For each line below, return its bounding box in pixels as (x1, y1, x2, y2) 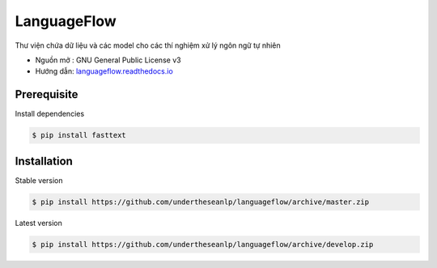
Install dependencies (15, 109, 85, 119)
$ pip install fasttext (32, 130, 127, 140)
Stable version (15, 175, 64, 185)
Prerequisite (15, 87, 78, 101)
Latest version (15, 218, 62, 228)
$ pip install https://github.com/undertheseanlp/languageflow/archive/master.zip (32, 197, 370, 206)
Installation (15, 154, 73, 168)
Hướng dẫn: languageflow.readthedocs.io (35, 66, 173, 76)
